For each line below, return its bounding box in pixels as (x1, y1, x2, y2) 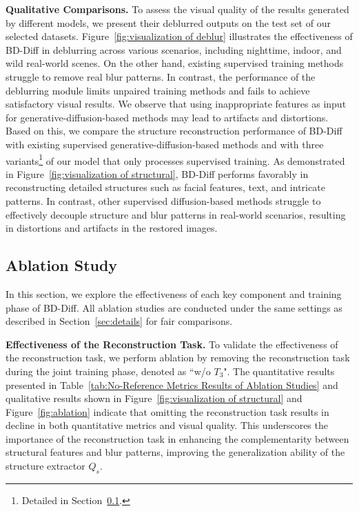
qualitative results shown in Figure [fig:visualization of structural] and (6, 391, 302, 405)
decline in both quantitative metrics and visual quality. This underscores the (6, 418, 328, 432)
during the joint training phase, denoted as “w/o (6, 363, 211, 378)
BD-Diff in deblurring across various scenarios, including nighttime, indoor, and (6, 42, 342, 57)
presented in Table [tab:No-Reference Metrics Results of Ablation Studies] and (6, 377, 338, 392)
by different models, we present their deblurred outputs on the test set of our (6, 15, 331, 30)
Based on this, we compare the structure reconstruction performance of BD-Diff (6, 123, 342, 138)
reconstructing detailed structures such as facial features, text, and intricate (6, 180, 325, 194)
